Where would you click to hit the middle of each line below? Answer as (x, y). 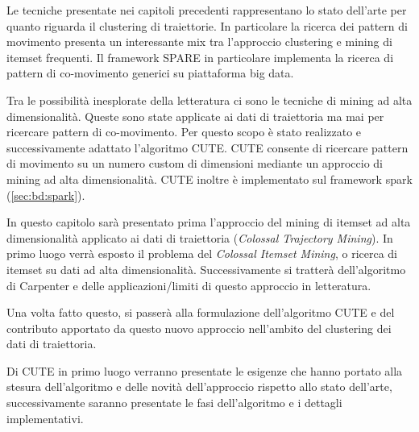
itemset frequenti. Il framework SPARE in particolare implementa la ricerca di (200, 57)
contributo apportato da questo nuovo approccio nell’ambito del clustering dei (199, 328)
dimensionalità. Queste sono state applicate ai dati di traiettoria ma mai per (195, 116)
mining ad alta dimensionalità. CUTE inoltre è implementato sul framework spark (209, 179)
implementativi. (45, 418)
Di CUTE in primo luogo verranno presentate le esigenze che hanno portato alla (205, 370)
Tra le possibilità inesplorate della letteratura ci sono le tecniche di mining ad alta (209, 100)
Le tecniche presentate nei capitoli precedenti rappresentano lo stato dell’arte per (207, 10)
